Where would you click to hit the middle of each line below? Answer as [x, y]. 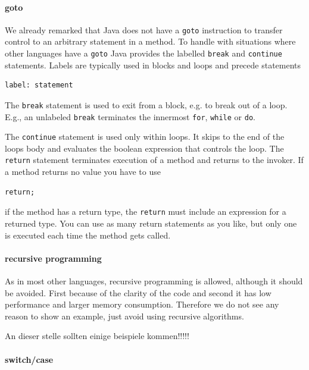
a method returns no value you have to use [83, 172]
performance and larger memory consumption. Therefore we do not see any [142, 304]
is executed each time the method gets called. [88, 235]
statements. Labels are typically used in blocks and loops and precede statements [153, 65]
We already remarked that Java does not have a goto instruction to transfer [144, 29]
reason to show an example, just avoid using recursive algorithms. [124, 316]
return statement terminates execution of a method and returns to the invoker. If [154, 160]
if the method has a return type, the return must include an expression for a [146, 211]
